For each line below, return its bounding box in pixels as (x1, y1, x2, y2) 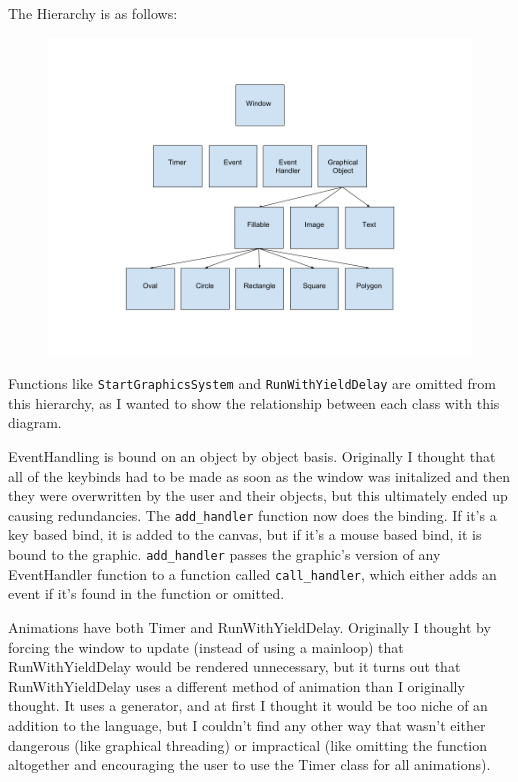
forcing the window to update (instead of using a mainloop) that (8, 636, 404, 657)
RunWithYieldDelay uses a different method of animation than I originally (8, 675, 465, 696)
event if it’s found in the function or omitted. (8, 583, 285, 604)
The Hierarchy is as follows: (8, 3, 178, 23)
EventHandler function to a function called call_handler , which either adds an (8, 563, 497, 584)
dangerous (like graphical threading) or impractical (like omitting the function (8, 734, 488, 755)
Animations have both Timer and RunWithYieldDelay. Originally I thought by (8, 616, 491, 637)
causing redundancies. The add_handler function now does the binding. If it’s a (8, 504, 497, 525)
